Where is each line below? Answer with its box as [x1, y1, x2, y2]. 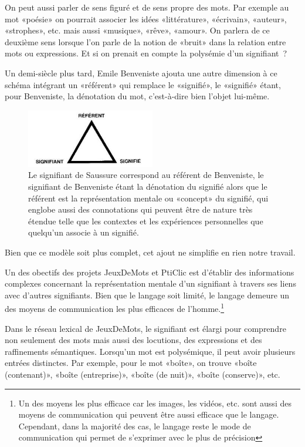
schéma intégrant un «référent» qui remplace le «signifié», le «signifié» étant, [5, 78, 281, 90]
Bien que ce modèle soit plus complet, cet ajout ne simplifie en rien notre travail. [5, 246, 296, 258]
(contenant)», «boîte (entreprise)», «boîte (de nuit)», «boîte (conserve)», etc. [5, 368, 280, 381]
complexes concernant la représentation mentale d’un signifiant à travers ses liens [5, 277, 296, 290]
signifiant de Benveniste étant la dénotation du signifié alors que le [28, 180, 267, 193]
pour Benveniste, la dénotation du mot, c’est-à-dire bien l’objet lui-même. [5, 90, 270, 102]
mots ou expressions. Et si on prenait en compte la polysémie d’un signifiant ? [5, 47, 287, 59]
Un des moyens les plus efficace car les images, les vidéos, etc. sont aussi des [18, 396, 292, 409]
